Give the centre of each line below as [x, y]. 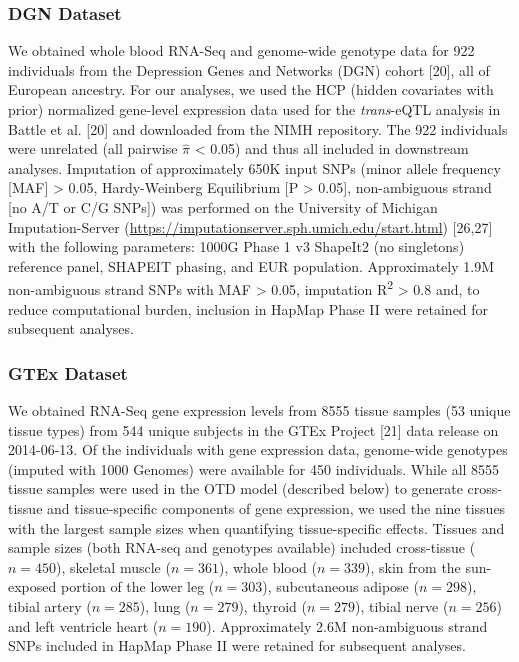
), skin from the [413, 566]
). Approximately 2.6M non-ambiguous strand [347, 625]
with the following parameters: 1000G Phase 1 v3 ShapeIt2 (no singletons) [236, 246]
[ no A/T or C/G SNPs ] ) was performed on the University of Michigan [223, 206]
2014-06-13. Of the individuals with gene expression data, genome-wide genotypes [258, 449]
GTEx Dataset [68, 372]
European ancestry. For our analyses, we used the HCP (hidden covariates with [251, 89]
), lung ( [165, 605]
